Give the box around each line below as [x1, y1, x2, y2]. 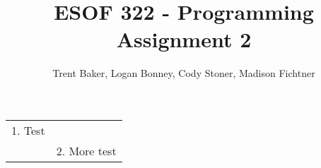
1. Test [11, 121, 45, 138]
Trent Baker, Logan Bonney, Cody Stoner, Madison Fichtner [52, 66, 315, 80]
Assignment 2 [116, 25, 252, 54]
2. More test [56, 142, 117, 159]
